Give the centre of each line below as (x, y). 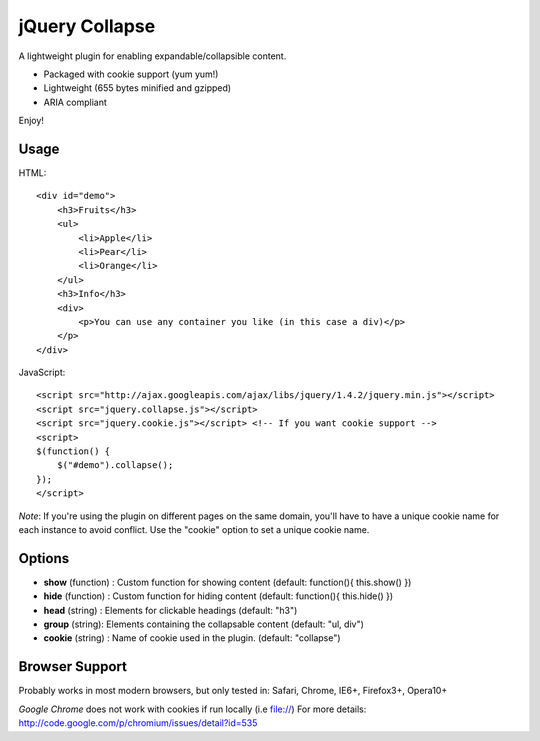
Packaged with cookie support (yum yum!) (131, 74)
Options (44, 558)
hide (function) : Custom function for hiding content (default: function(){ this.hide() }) (218, 596)
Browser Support (73, 666)
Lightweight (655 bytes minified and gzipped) (137, 88)
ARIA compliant (75, 102)
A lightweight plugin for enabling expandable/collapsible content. (152, 56)
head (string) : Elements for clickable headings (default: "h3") (170, 610)
